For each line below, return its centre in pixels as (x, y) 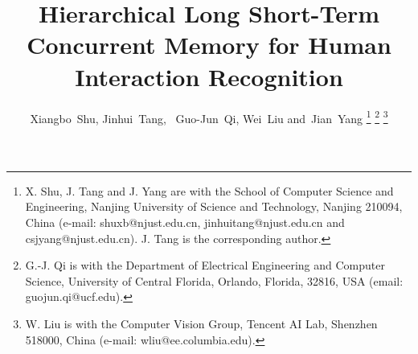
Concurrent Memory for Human (209, 45)
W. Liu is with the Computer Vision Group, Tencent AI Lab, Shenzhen (201, 323)
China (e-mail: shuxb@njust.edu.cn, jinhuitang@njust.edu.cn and (185, 222)
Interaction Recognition (209, 76)
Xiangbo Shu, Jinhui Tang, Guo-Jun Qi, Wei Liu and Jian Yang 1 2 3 (209, 117)
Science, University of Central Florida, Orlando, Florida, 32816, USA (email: (214, 280)
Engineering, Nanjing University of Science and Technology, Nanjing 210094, (214, 206)
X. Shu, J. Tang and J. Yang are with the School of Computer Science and (209, 190)
